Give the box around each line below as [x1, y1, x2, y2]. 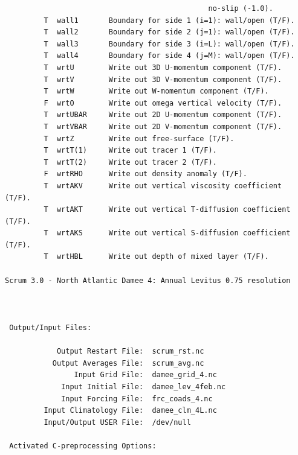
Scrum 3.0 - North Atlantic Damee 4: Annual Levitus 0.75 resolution [5, 276, 291, 285]
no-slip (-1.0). [208, 4, 273, 13]
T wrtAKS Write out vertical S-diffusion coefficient [44, 229, 291, 238]
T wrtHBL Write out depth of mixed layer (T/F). [44, 252, 269, 261]
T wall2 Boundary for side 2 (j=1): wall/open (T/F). [44, 28, 295, 37]
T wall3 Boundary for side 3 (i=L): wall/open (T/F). [44, 39, 295, 48]
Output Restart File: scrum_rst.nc [56, 347, 204, 356]
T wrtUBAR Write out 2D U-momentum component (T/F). [44, 110, 282, 119]
